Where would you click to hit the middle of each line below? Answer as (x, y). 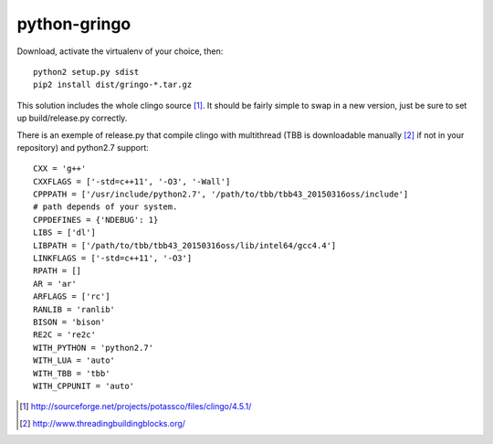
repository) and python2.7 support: (83, 147)
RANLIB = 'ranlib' (74, 309)
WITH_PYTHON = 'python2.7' (94, 348)
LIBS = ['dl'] (64, 233)
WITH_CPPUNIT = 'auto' (84, 386)
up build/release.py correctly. (72, 118)
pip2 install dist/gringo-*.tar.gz (113, 85)
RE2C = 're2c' (64, 335)
